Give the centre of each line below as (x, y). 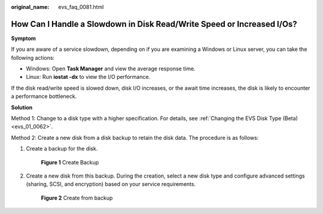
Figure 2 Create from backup (77, 198)
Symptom (23, 38)
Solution (22, 107)
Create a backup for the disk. (62, 149)
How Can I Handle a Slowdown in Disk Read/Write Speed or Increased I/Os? (154, 24)
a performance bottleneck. (44, 96)
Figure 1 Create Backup (70, 162)
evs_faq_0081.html (81, 7)
